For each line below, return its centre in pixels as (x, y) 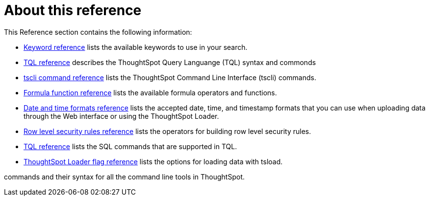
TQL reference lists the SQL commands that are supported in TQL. (130, 146)
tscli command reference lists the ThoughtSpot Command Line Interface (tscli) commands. (170, 77)
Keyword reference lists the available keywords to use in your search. (136, 47)
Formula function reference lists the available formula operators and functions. (150, 92)
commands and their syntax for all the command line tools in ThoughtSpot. (125, 177)
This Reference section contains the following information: (98, 32)
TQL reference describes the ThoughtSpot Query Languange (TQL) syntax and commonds (170, 62)
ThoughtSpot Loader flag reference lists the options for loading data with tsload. (153, 161)
